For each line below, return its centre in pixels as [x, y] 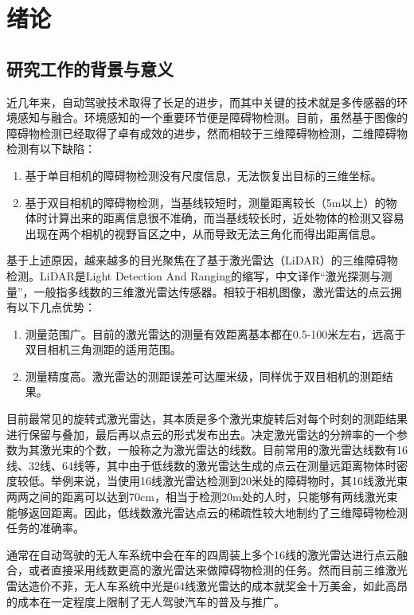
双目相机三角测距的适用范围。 [103, 349]
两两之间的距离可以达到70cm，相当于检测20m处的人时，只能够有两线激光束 [202, 497]
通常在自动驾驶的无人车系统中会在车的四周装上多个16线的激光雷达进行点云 [201, 554]
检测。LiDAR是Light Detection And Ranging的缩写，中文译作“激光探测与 [194, 275]
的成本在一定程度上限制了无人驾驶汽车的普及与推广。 [146, 601]
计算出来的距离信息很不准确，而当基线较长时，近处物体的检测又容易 [226, 218]
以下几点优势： [56, 307]
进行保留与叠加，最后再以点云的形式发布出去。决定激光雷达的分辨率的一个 [201, 434]
